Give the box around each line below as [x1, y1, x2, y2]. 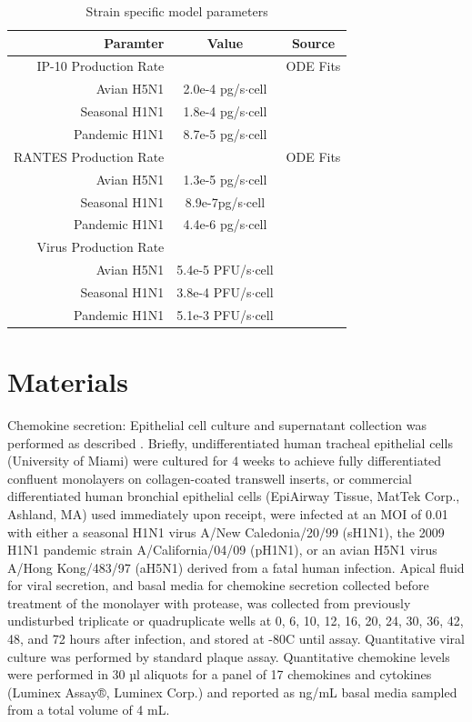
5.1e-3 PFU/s [176, 305, 252, 324]
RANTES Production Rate [14, 146, 165, 165]
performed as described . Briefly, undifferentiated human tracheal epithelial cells [7, 433, 453, 452]
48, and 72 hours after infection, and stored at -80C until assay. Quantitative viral [7, 629, 465, 648]
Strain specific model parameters [85, 2, 268, 20]
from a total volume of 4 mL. [7, 700, 170, 719]
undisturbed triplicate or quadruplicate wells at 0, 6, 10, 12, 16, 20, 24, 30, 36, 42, [7, 611, 464, 630]
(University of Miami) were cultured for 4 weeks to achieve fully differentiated [7, 451, 442, 470]
